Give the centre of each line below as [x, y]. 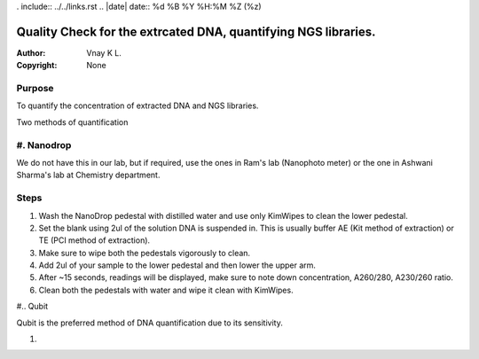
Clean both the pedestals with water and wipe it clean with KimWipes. [166, 290]
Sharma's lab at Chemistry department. [88, 175]
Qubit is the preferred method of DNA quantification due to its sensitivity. [149, 323]
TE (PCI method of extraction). [94, 240]
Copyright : [37, 66]
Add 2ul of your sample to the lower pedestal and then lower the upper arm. [177, 265]
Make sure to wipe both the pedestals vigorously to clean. [145, 253]
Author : [31, 52]
